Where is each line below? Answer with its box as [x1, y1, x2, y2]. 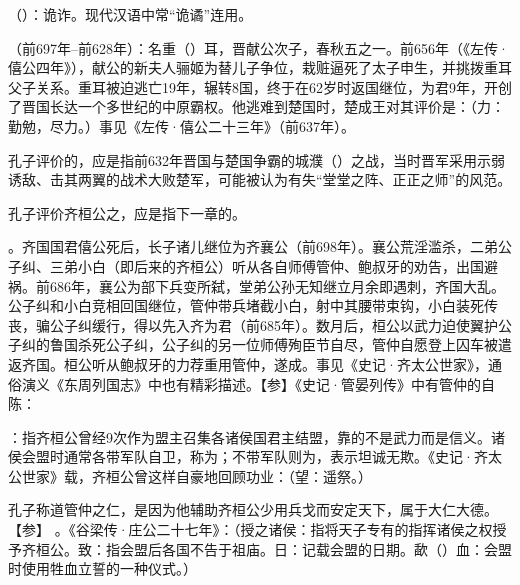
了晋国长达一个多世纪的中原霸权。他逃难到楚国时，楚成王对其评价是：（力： [8, 96, 505, 117]
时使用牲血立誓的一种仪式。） [8, 558, 197, 579]
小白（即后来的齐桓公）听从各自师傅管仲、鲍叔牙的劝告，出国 [77, 255, 484, 276]
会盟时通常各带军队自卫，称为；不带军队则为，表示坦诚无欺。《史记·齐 [21, 446, 488, 467]
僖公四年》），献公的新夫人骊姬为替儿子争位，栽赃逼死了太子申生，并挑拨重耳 [8, 57, 512, 78]
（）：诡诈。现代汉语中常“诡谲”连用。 [8, 4, 253, 24]
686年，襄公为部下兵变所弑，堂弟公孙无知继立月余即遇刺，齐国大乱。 [49, 275, 505, 296]
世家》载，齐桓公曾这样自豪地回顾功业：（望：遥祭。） [21, 465, 372, 486]
